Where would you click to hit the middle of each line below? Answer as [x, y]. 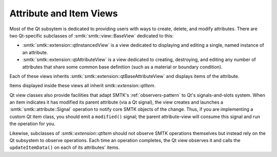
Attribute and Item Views [64, 13]
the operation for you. [33, 124]
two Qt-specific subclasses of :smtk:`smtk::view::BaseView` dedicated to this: [92, 35]
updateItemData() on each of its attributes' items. [65, 148]
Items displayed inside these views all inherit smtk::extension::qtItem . [83, 86]
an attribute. [35, 52]
